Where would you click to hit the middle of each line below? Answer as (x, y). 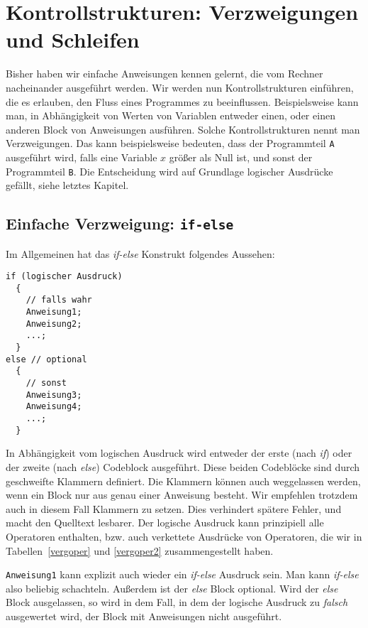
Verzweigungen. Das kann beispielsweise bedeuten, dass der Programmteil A (170, 143)
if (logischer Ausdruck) (64, 277)
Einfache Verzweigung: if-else (120, 223)
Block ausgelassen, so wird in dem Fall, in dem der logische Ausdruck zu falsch (177, 602)
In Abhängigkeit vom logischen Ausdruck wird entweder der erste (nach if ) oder (179, 453)
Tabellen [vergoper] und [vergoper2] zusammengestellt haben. (140, 550)
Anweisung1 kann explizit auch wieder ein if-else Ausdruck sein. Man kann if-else (182, 574)
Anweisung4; (54, 407)
